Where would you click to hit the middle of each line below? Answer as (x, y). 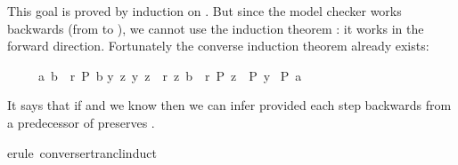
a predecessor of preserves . (81, 122)
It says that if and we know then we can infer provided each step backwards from (229, 105)
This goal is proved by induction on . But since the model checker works (204, 11)
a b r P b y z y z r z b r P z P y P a (170, 75)
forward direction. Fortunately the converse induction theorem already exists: (218, 46)
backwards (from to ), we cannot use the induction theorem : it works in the (216, 28)
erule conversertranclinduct (82, 152)
